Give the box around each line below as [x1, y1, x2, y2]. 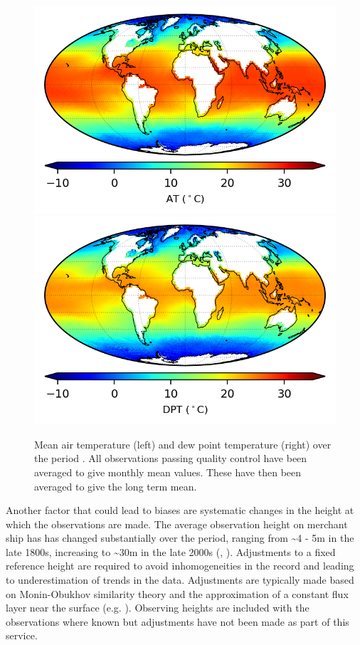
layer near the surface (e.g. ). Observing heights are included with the [6, 600, 309, 615]
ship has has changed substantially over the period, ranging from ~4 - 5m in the [6, 530, 354, 545]
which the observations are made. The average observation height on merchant [6, 516, 348, 531]
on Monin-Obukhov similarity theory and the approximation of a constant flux [6, 586, 349, 601]
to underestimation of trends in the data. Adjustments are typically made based [6, 572, 354, 587]
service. [6, 628, 38, 643]
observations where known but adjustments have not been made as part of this [6, 614, 349, 629]
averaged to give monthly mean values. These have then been [34, 464, 302, 479]
